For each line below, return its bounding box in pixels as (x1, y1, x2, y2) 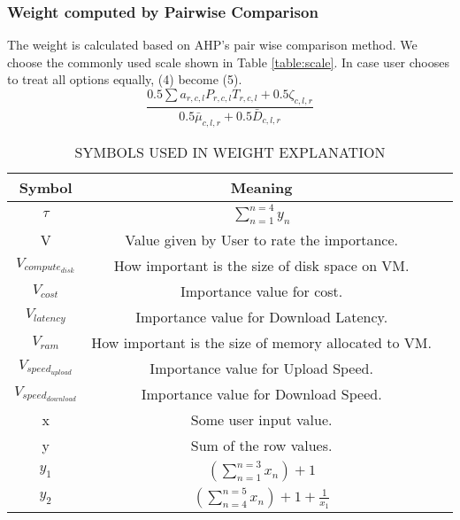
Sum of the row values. (190, 434, 333, 455)
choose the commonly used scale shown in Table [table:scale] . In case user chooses (7, 52, 449, 71)
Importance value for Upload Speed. (149, 357, 373, 378)
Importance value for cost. (180, 280, 343, 301)
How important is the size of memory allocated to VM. (91, 331, 432, 353)
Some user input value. (190, 408, 333, 430)
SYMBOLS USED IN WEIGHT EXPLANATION (74, 141, 386, 162)
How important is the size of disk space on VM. (113, 254, 410, 276)
